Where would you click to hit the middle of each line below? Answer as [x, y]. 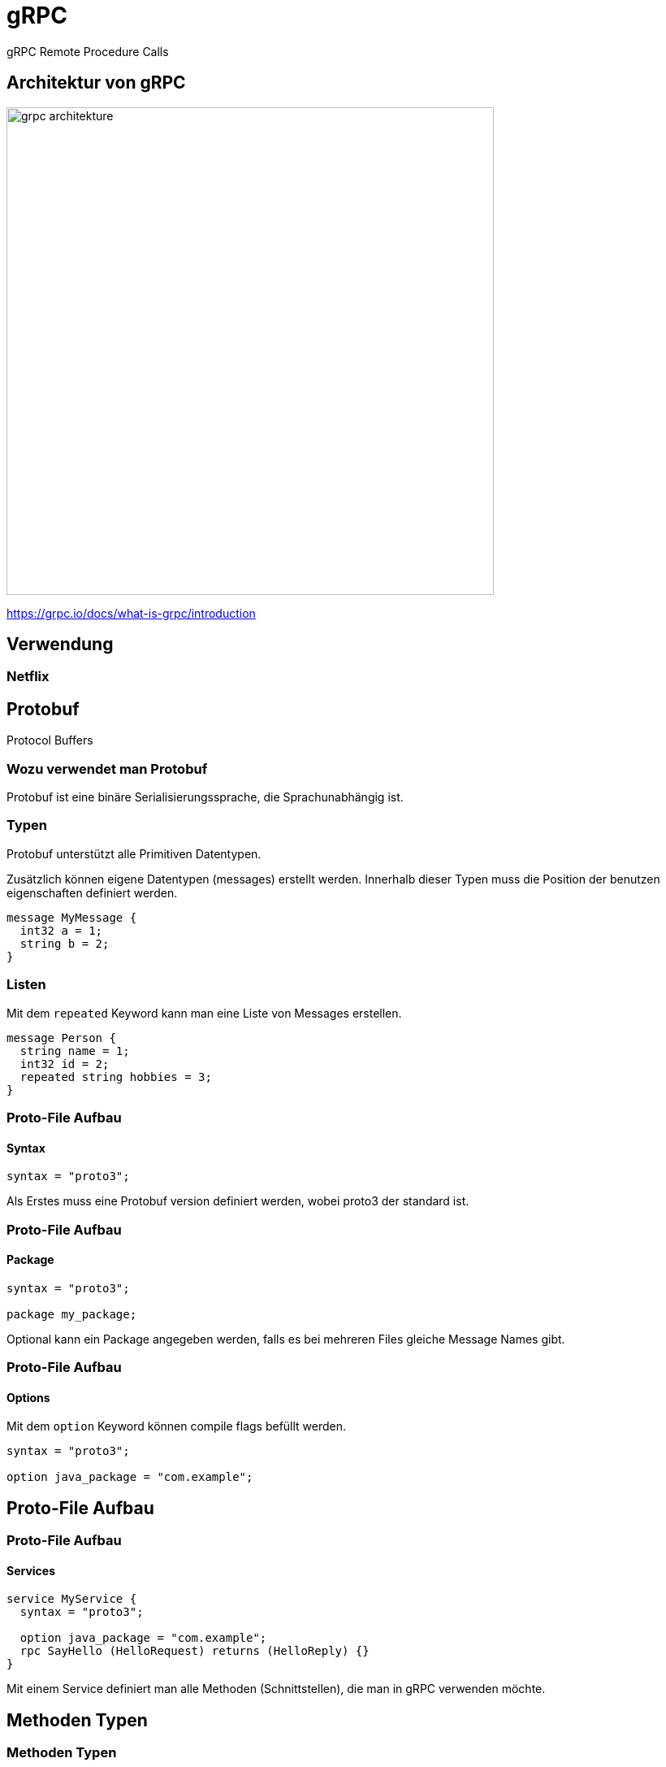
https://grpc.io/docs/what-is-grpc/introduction [131, 613]
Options [28, 1397]
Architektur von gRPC [96, 83]
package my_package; [72, 1314]
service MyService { [72, 1599]
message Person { [61, 1038]
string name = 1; [75, 1051]
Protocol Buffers [50, 740]
